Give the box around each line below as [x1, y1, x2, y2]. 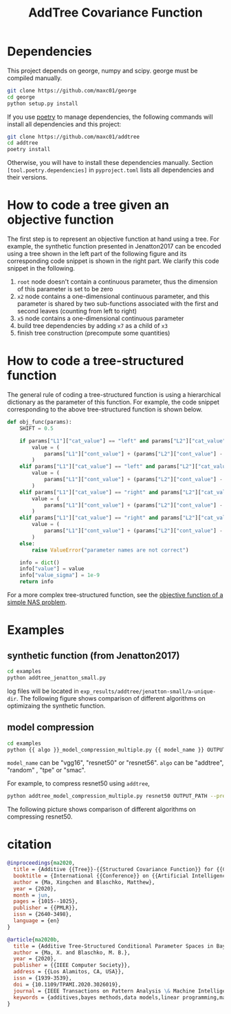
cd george [7, 93, 36, 101]
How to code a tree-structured [7, 353, 184, 369]
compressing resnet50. [7, 812, 73, 821]
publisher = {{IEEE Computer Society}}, [13, 962, 131, 969]
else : [19, 540, 36, 547]
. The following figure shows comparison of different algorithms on [16, 694, 206, 702]
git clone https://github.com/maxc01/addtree [7, 133, 140, 140]
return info [19, 578, 54, 585]
